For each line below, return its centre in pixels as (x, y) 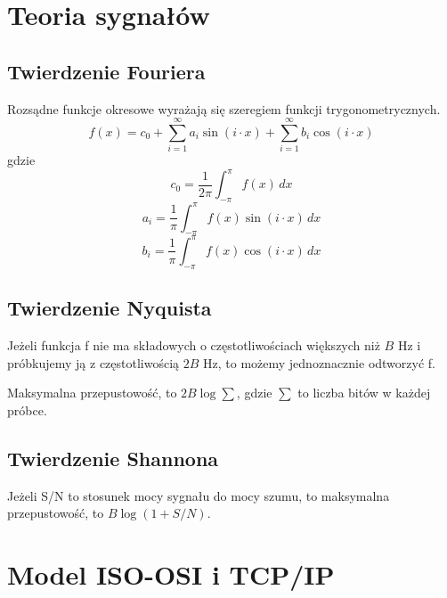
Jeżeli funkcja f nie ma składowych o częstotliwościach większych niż (194, 344)
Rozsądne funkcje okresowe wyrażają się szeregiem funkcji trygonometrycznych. (224, 108)
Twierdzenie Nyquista (110, 308)
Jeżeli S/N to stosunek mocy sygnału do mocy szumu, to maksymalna (199, 495)
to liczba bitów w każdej (364, 393)
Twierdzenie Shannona (113, 458)
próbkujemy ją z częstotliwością (93, 362)
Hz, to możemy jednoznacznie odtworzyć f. (319, 362)
